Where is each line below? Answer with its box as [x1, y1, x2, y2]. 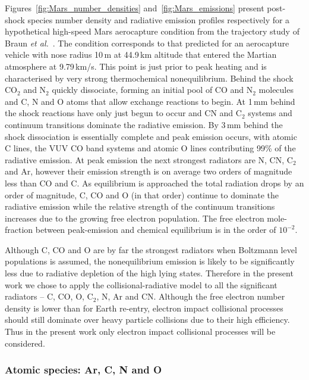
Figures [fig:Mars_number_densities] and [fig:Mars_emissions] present [5, 2, 264, 14]
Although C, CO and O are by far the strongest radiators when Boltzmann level [5, 243, 297, 256]
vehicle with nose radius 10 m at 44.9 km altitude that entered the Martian [5, 48, 277, 61]
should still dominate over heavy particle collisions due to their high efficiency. [5, 313, 290, 326]
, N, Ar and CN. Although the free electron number [96, 290, 285, 303]
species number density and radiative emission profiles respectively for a [27, 13, 290, 26]
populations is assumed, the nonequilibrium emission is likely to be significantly [5, 255, 295, 267]
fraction [5, 223, 33, 236]
